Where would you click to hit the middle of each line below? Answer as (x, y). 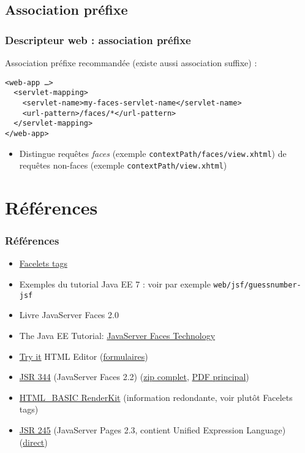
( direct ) (33, 442)
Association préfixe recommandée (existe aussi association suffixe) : (131, 63)
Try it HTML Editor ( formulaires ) (84, 356)
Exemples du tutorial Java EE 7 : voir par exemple (115, 284)
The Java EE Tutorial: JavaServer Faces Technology (117, 335)
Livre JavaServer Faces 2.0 (69, 315)
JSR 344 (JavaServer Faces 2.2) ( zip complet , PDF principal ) (134, 377)
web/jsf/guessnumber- (257, 285)
